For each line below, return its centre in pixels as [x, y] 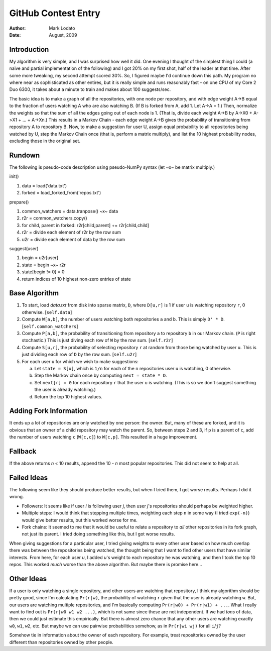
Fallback [23, 451]
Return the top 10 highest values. [68, 396]
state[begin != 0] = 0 [43, 272]
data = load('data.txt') [44, 185]
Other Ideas [28, 578]
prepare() [19, 202]
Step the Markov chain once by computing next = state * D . [101, 375]
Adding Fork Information [48, 411]
